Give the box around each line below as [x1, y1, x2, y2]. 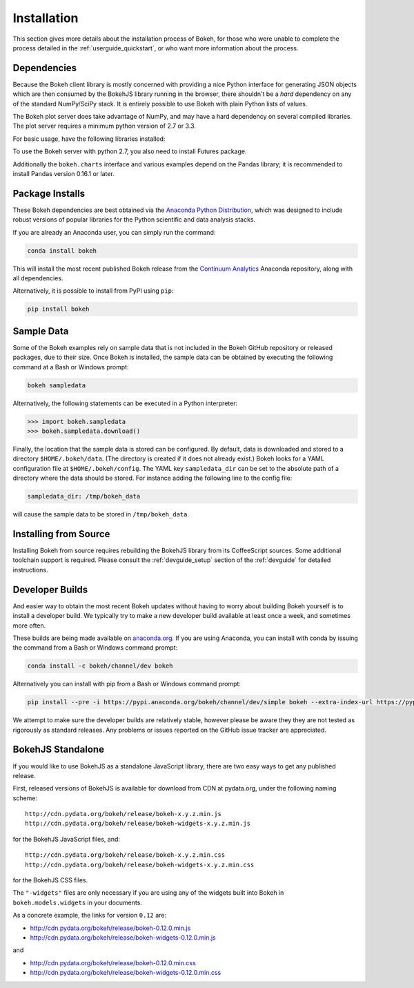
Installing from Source [12, 528, 110, 540]
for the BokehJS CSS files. [12, 876, 88, 884]
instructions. [12, 565, 48, 574]
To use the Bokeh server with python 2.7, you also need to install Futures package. [12, 147, 247, 155]
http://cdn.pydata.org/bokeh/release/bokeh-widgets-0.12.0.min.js [30, 933, 217, 942]
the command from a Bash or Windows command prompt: [12, 643, 178, 652]
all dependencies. [12, 274, 63, 282]
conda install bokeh [27, 246, 97, 255]
